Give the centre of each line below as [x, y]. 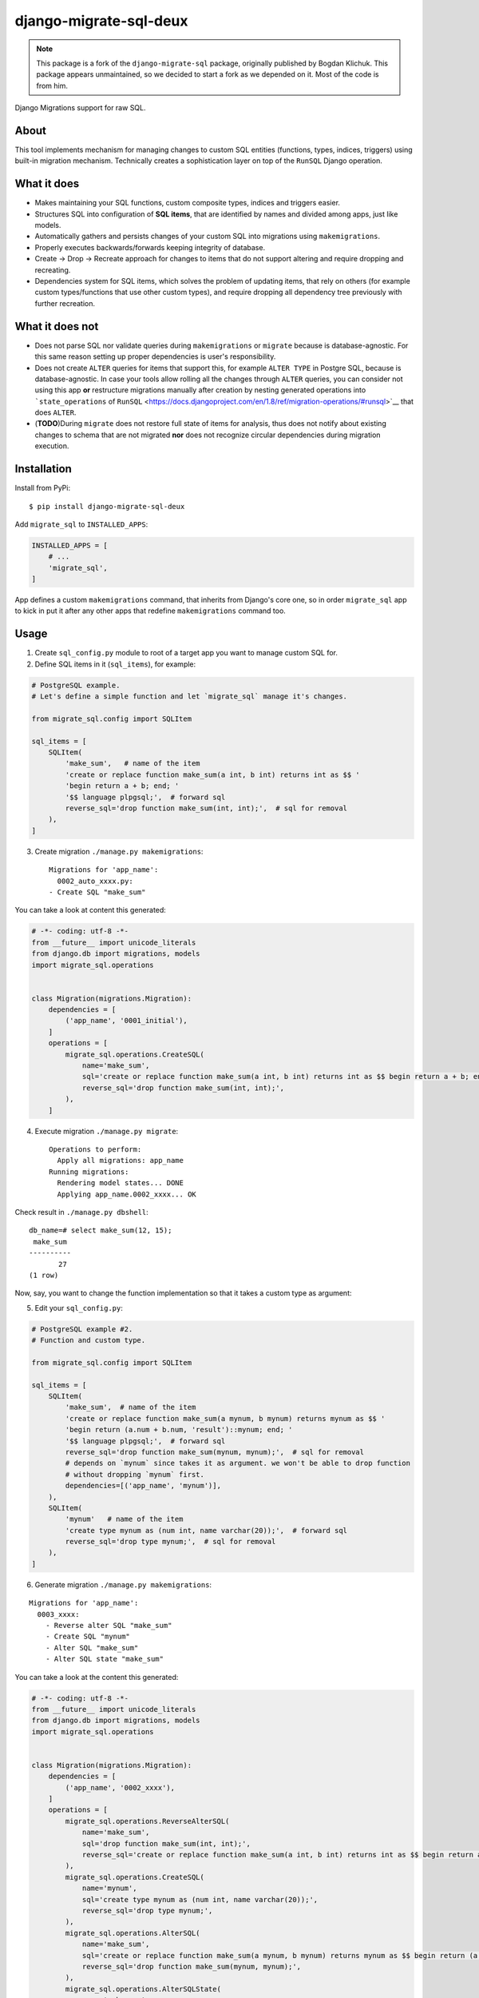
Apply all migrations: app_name [120, 1160]
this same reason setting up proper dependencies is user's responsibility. [155, 356]
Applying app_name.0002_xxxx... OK [127, 1194]
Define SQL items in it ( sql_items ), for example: [115, 664]
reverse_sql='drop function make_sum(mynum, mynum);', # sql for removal [215, 1452]
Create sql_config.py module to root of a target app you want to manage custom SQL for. [186, 653]
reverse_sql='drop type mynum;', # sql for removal [170, 1542]
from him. [52, 86]
